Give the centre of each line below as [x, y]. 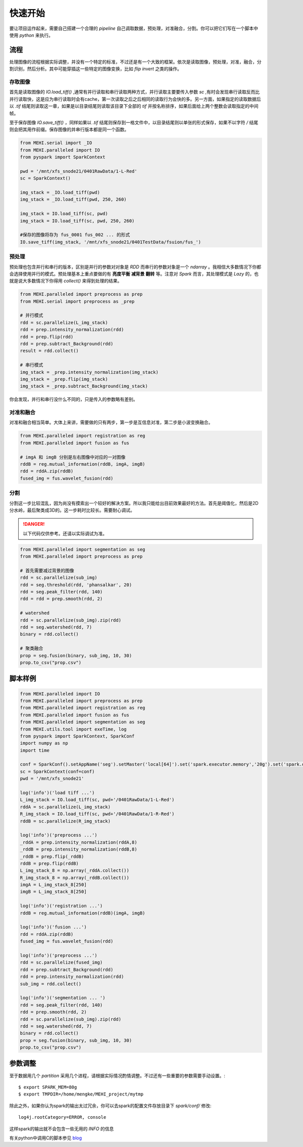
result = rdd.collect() [49, 351]
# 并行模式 [32, 315]
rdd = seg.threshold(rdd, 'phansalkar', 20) [76, 585]
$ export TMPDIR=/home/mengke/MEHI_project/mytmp [81, 1094]
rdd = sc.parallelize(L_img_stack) [64, 323]
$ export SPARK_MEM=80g [48, 1087]
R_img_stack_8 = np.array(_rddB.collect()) [75, 878]
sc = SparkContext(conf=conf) [57, 771]
